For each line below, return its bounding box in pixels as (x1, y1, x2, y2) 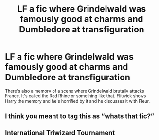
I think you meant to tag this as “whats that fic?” (5, 112, 155, 121)
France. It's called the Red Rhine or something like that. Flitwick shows (5, 93, 146, 99)
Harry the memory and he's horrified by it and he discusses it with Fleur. (5, 98, 150, 104)
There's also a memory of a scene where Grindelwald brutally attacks (5, 88, 144, 93)
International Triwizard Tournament (5, 128, 115, 137)
